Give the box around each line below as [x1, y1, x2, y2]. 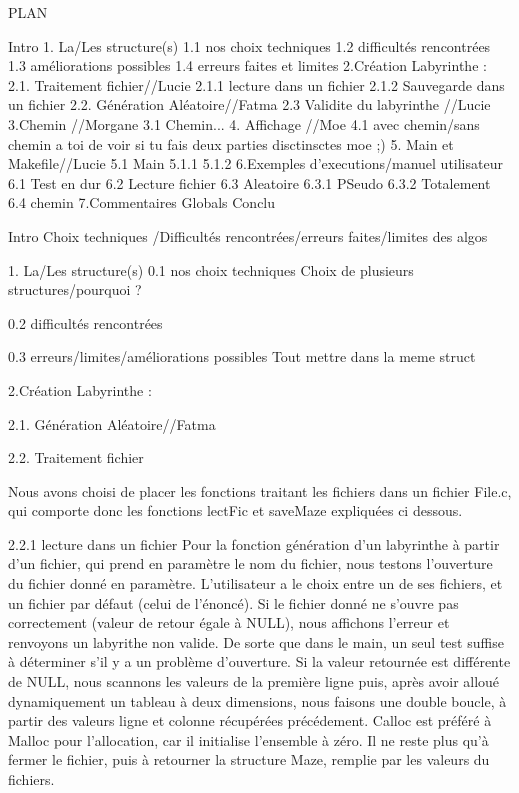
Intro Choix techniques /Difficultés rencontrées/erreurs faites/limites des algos [8, 225, 488, 246]
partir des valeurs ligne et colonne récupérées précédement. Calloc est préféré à [8, 710, 492, 731]
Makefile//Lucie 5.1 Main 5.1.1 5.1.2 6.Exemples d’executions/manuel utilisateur [8, 153, 503, 174]
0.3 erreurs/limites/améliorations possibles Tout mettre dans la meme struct [8, 346, 476, 367]
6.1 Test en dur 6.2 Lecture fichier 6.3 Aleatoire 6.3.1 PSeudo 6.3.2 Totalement [8, 172, 491, 193]
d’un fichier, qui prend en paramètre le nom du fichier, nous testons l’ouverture [8, 553, 493, 574]
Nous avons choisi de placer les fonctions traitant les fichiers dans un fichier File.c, [8, 480, 512, 501]
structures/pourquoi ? [8, 279, 142, 300]
